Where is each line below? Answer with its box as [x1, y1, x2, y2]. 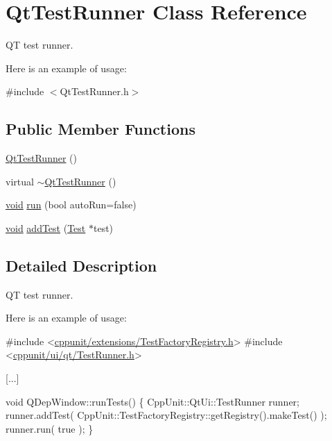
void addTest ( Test [6, 220, 86, 235]
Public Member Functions [6, 118, 195, 140]
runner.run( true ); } [6, 421, 94, 435]
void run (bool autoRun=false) [6, 197, 137, 212]
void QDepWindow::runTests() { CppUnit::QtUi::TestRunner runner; [6, 394, 299, 408]
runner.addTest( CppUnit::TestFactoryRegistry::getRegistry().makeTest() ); [6, 408, 327, 422]
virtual [6, 174, 34, 188]
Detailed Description [6, 254, 157, 276]
